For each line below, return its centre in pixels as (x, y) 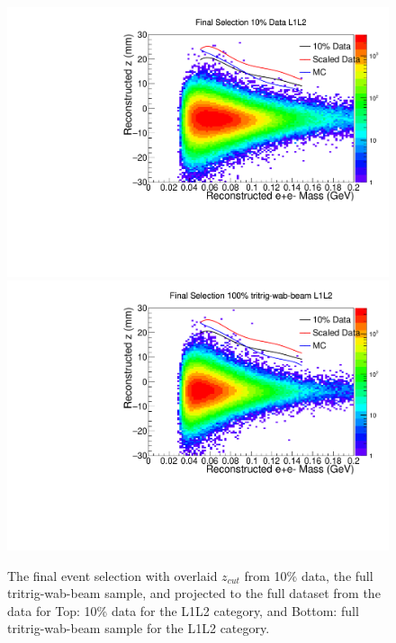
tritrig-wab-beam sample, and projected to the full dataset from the (194, 593)
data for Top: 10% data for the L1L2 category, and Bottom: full (183, 610)
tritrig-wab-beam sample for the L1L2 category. (139, 628)
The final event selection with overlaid (112, 575)
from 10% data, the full (309, 575)
